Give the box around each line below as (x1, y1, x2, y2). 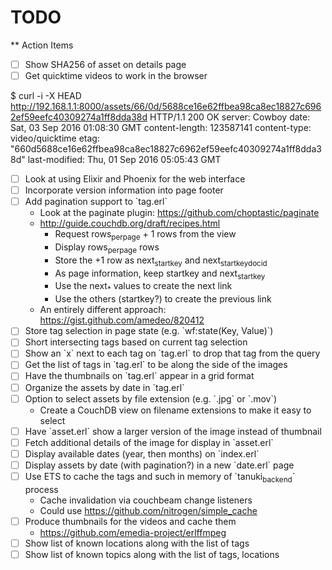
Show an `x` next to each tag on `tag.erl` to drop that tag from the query (24, 347, 321, 360)
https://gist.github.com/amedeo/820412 (39, 314, 205, 326)
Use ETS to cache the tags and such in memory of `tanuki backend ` (24, 470, 296, 485)
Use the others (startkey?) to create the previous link (54, 293, 272, 305)
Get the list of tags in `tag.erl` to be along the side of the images (24, 359, 288, 371)
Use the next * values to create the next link (54, 280, 233, 295)
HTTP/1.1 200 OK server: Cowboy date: (149, 111, 311, 123)
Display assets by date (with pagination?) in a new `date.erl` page (24, 459, 295, 471)
